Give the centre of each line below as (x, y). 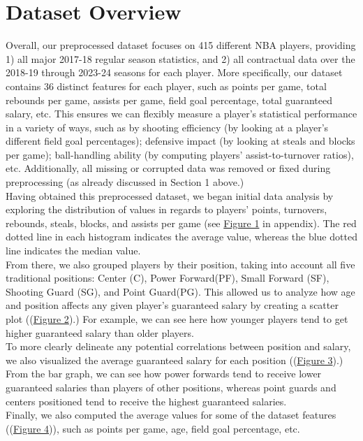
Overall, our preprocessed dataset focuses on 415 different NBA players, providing (181, 45)
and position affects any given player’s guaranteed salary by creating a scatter (172, 305)
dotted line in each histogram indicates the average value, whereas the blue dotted (181, 237)
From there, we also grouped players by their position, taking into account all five (180, 264)
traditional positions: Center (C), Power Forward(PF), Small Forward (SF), (168, 278)
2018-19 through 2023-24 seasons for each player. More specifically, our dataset (174, 72)
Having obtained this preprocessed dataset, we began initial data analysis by (170, 195)
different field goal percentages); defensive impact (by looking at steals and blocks (180, 141)
